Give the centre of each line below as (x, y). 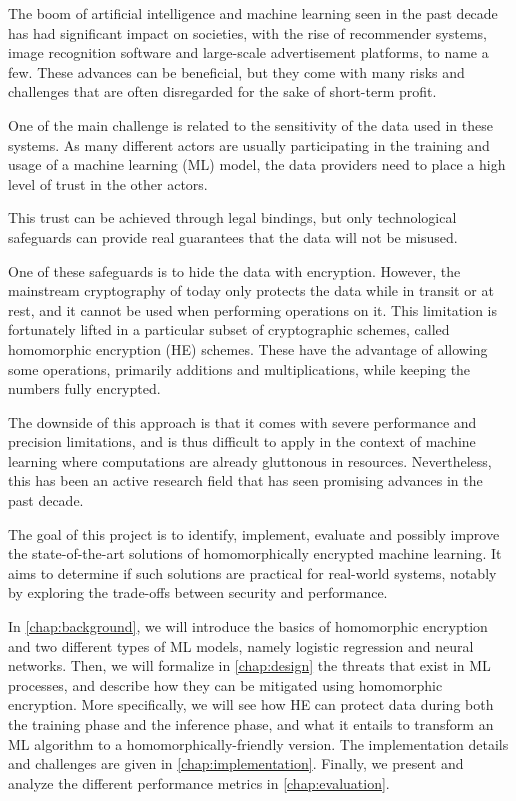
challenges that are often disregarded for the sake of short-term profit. (222, 91)
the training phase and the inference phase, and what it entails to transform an (251, 724)
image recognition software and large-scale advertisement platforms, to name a (248, 52)
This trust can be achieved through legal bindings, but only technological (232, 217)
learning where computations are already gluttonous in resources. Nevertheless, (250, 460)
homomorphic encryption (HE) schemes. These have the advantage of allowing (248, 348)
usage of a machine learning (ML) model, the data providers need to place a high (257, 164)
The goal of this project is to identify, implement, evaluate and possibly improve (254, 533)
